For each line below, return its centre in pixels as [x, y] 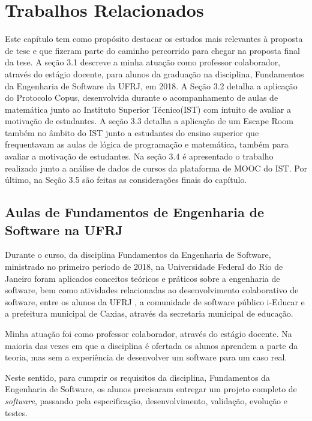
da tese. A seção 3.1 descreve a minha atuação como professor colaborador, [143, 62]
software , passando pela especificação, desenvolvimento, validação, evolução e [146, 400]
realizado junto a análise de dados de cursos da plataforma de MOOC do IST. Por [156, 168]
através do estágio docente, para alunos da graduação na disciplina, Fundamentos [154, 73]
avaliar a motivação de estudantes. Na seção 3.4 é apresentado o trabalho [139, 156]
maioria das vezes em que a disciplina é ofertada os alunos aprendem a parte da [151, 345]
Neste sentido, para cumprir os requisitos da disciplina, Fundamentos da [137, 377]
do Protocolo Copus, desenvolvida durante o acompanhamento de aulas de [142, 97]
